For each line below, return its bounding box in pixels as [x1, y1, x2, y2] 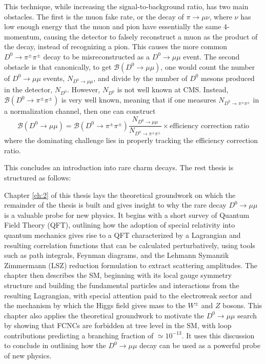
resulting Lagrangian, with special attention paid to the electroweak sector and [4, 290, 252, 300]
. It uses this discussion [181, 330, 255, 340]
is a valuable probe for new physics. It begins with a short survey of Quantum [4, 209, 250, 220]
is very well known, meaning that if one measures [61, 94, 216, 105]
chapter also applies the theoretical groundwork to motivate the [4, 310, 204, 320]
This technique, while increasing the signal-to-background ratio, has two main [4, 1, 249, 11]
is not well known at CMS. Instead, [117, 84, 229, 95]
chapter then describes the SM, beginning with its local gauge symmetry [4, 270, 232, 280]
